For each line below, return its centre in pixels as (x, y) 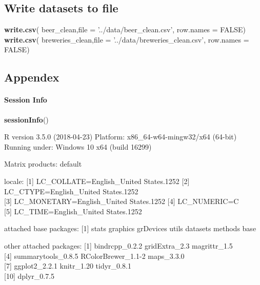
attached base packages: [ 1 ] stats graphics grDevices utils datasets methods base (130, 228)
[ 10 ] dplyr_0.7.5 (29, 276)
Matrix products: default (43, 164)
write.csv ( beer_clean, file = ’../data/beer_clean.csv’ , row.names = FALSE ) (125, 29)
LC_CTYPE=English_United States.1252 (71, 191)
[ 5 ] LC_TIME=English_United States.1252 (73, 211)
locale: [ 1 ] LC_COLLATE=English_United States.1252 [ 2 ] (97, 181)
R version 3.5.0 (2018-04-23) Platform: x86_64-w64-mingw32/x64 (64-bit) (121, 137)
